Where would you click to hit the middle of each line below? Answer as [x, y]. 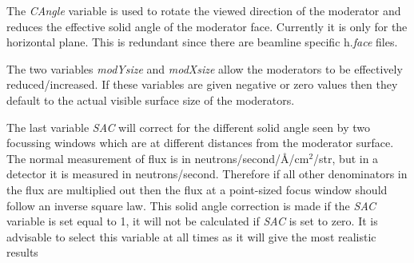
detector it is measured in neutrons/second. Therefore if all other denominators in [207, 174]
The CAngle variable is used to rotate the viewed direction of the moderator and [204, 10]
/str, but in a [346, 158]
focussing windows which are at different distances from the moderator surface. [200, 143]
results [22, 252]
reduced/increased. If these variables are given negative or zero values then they [202, 84]
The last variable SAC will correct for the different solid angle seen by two [188, 127]
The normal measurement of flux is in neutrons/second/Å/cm [158, 158]
